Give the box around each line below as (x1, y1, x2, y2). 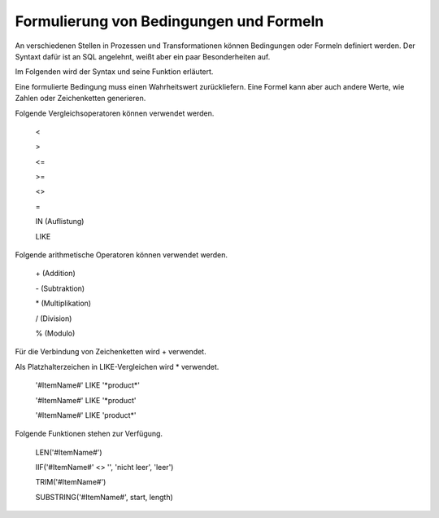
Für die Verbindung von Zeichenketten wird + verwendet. (15, 347, 206, 357)
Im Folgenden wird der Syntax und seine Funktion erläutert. (15, 67, 214, 77)
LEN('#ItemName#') (35, 447, 102, 457)
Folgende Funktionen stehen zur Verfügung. (15, 428, 163, 439)
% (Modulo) (35, 328, 76, 338)
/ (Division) (35, 314, 72, 323)
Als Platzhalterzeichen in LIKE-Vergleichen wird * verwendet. (15, 362, 219, 371)
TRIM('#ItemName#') (35, 477, 106, 487)
